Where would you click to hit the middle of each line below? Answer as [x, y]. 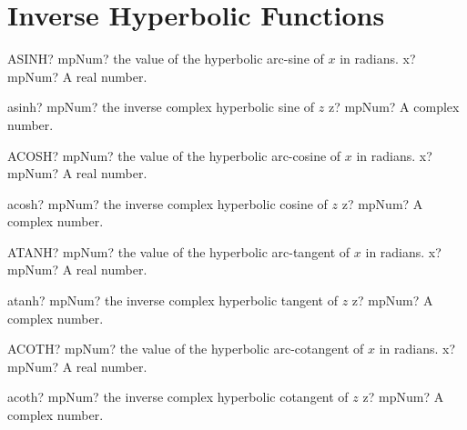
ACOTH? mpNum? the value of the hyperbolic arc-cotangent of [186, 349]
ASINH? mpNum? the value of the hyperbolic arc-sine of [166, 59]
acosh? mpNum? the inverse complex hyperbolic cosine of [168, 203]
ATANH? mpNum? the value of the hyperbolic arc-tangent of [179, 251]
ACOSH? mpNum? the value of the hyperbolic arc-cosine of [174, 155]
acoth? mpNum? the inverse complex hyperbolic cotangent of [178, 397]
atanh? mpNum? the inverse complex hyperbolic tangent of [173, 300]
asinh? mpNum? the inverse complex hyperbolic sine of [161, 107]
